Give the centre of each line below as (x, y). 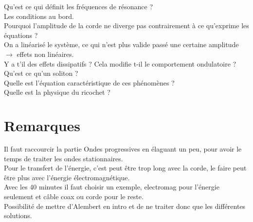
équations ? (21, 35)
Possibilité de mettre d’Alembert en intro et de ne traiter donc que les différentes (125, 206)
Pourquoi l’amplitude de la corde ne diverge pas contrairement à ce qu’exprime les (126, 26)
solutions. (18, 215)
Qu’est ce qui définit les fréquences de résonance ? (79, 6)
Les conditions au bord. (39, 16)
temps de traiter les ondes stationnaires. (63, 158)
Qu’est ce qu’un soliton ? (41, 73)
